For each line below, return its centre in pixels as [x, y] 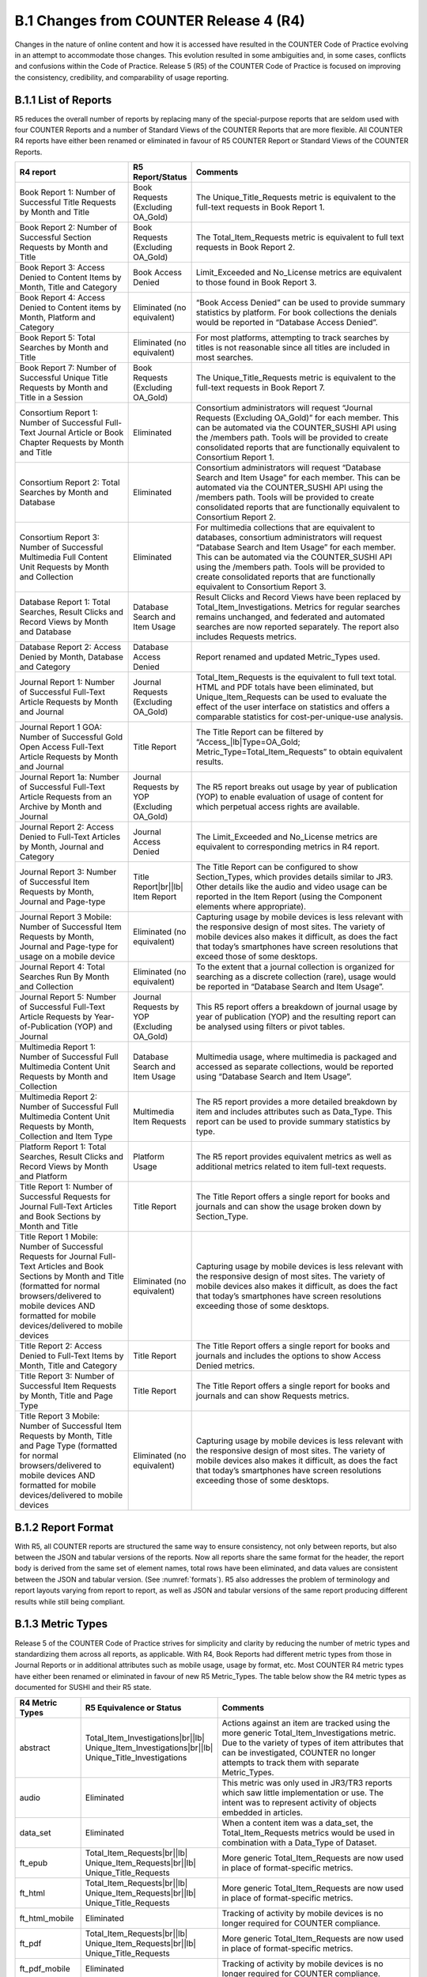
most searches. [225, 357]
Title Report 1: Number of [66, 1187]
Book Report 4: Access [62, 298]
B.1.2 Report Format [64, 1527]
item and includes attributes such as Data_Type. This [294, 1112]
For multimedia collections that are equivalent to [285, 527]
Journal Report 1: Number [67, 682]
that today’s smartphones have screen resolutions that [297, 947]
